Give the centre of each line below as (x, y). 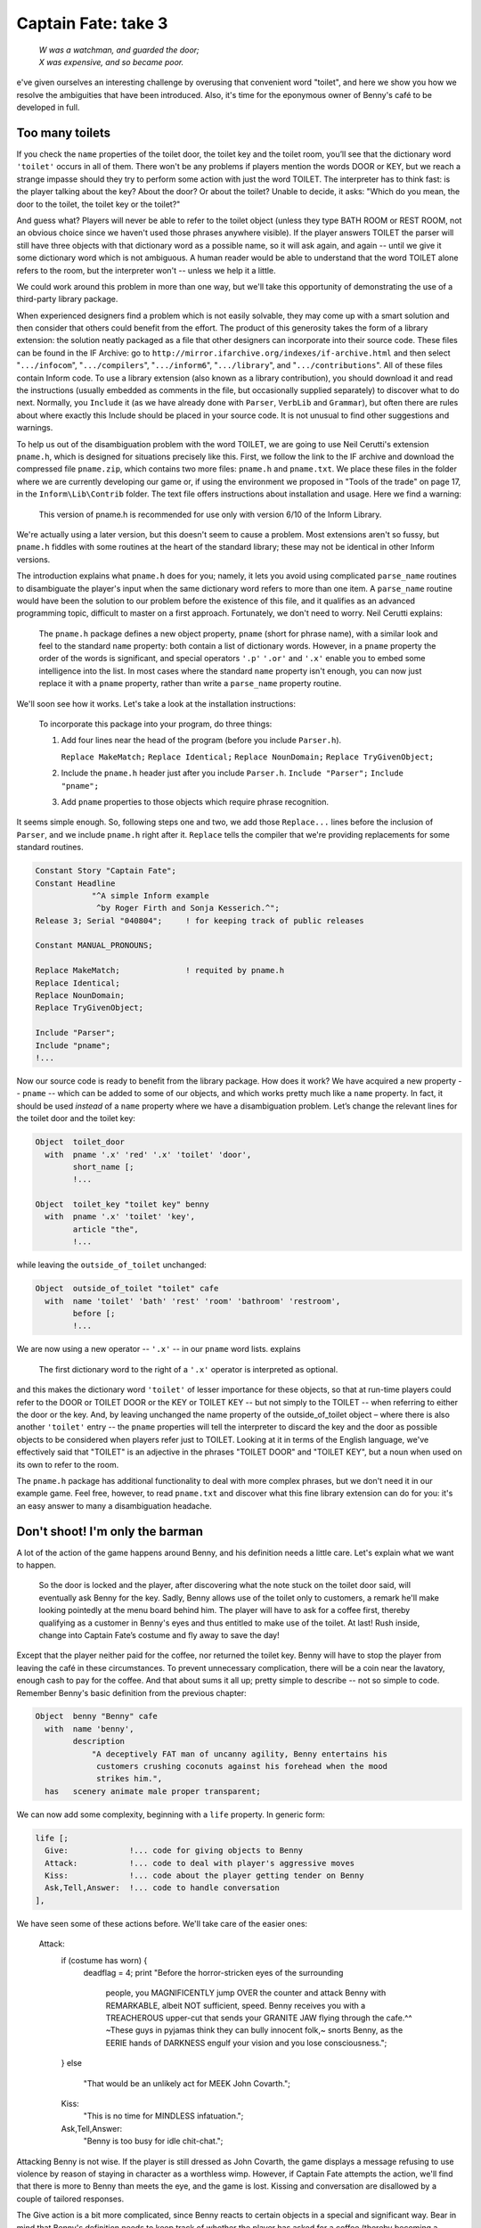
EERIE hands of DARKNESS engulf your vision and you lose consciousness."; (246, 2043)
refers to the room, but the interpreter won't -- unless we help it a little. (146, 270)
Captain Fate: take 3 (92, 23)
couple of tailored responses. (70, 2199)
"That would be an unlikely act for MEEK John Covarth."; (187, 2083)
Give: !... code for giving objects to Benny (174, 1851)
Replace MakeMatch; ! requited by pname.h (160, 971)
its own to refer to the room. (68, 1464)
